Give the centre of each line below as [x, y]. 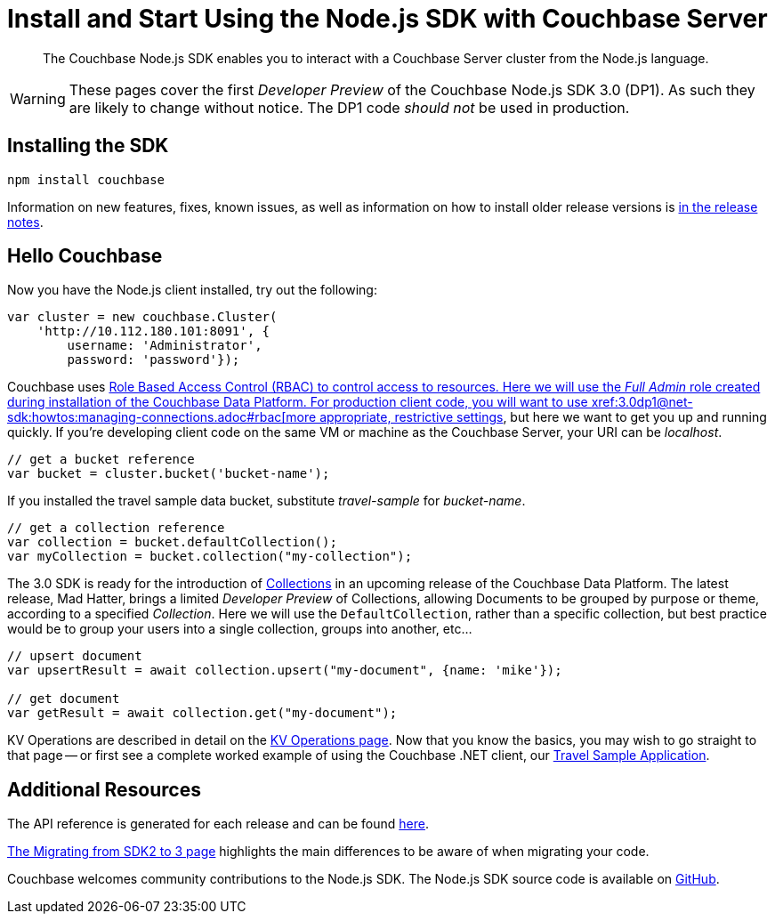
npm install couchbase [86, 179]
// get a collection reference [116, 528]
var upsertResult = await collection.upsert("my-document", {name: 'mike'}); [285, 671]
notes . [25, 222]
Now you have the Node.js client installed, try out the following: [192, 290]
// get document [64, 699]
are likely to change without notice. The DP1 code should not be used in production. [349, 107]
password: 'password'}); [153, 360]
